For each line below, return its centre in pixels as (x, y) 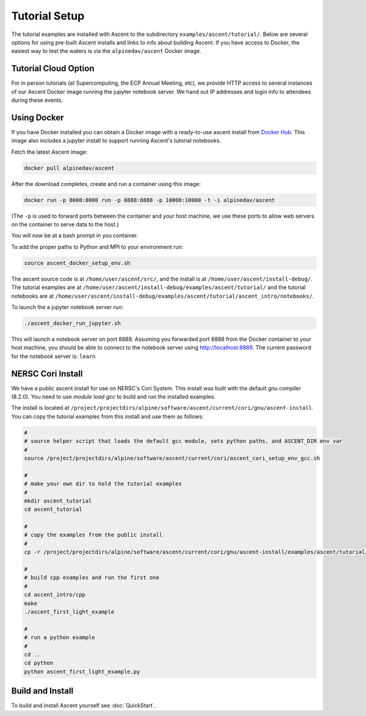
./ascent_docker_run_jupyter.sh (73, 323)
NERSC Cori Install (47, 374)
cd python (39, 663)
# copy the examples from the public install (93, 535)
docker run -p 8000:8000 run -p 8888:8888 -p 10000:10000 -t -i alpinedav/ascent (150, 200)
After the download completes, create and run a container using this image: (106, 184)
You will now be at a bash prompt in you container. (75, 235)
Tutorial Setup (48, 16)
